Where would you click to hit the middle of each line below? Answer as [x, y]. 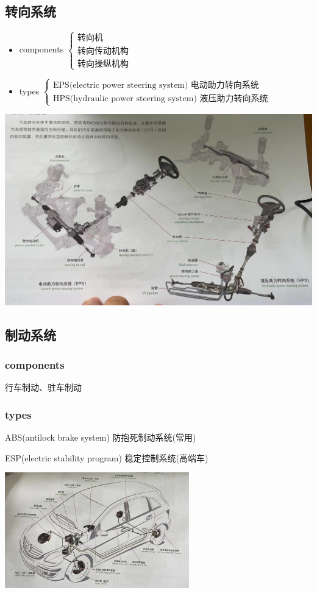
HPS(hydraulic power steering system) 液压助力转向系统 [161, 99]
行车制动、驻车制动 [43, 387]
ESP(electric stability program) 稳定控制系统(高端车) [107, 457]
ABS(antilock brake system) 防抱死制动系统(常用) [101, 437]
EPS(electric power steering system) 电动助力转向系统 [156, 86]
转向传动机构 [103, 51]
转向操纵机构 [103, 64]
